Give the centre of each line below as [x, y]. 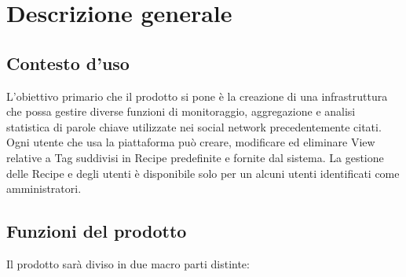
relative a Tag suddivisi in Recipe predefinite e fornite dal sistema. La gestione [195, 157]
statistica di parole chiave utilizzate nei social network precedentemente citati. [194, 126]
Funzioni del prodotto [97, 231]
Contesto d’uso [68, 63]
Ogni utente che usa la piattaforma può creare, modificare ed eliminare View [191, 142]
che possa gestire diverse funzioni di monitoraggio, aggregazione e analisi [181, 111]
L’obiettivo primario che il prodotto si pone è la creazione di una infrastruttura [197, 96]
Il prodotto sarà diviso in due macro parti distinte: [128, 263]
